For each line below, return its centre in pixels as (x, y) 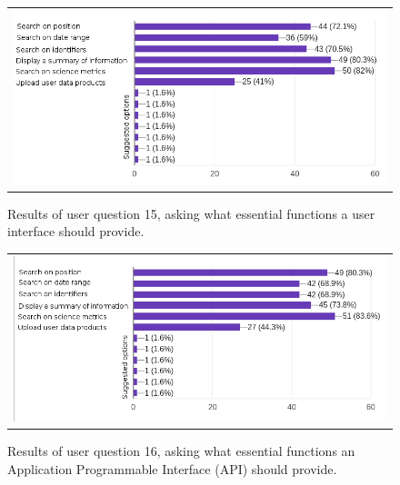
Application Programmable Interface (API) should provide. (172, 468)
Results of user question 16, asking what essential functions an (181, 450)
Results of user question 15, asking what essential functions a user (191, 213)
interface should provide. (76, 231)
